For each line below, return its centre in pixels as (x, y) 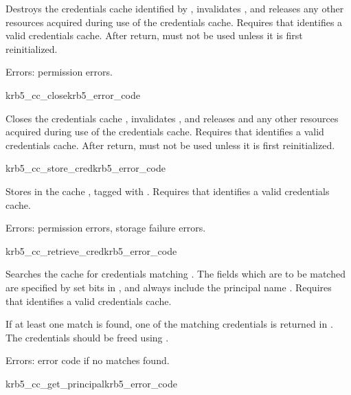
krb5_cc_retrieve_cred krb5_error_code (91, 250)
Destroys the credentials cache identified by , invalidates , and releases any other (175, 8)
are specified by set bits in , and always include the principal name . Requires (169, 287)
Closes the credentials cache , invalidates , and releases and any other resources (172, 118)
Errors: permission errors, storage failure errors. (106, 228)
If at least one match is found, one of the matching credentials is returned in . (169, 324)
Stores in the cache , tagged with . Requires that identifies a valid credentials (168, 191)
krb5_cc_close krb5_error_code (73, 94)
